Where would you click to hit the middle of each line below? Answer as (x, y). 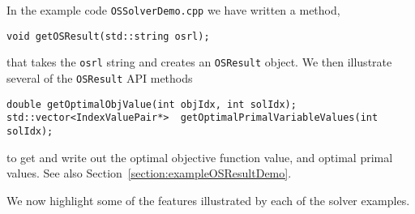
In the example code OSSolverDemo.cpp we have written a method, (173, 10)
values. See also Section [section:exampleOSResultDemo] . (149, 173)
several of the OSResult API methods (100, 77)
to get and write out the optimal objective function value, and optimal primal (200, 157)
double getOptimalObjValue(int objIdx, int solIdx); (152, 104)
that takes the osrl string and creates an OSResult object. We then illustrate (199, 62)
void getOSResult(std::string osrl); (108, 36)
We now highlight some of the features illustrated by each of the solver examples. (208, 200)
